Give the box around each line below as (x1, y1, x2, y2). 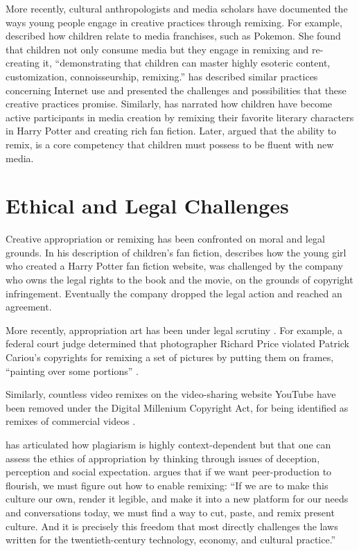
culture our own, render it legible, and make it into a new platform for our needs (6, 491, 349, 506)
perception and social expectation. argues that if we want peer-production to (6, 464, 332, 479)
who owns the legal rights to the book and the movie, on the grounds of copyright (6, 272, 353, 287)
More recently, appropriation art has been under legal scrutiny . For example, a (6, 322, 343, 337)
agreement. (6, 299, 52, 314)
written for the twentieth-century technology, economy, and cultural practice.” (6, 532, 336, 547)
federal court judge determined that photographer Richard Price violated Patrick (6, 336, 350, 351)
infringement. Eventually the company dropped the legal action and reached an (6, 286, 342, 300)
